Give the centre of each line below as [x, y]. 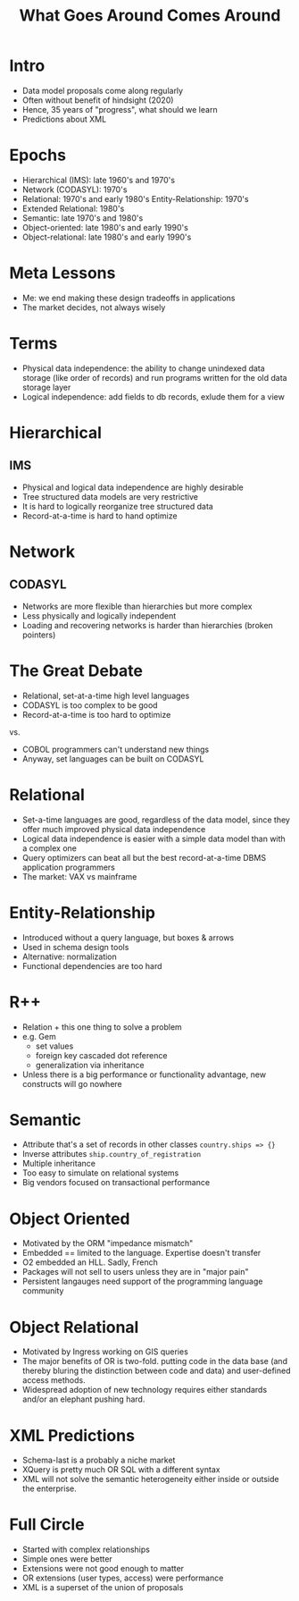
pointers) [39, 635]
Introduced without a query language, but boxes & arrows [128, 937]
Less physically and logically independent [99, 615]
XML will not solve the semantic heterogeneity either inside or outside [150, 1479]
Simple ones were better [67, 1559]
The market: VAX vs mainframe [79, 876]
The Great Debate [76, 670]
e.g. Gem [39, 1036]
